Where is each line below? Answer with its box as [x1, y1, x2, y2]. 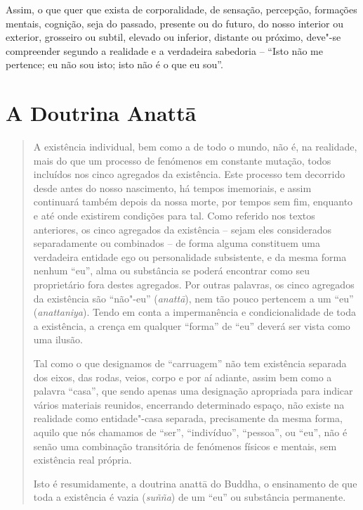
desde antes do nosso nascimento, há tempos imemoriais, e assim [33, 180, 312, 195]
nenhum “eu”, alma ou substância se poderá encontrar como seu [33, 263, 310, 278]
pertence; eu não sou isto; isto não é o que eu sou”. [6, 57, 223, 72]
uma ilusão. [33, 332, 83, 347]
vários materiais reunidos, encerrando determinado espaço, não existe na [33, 397, 345, 412]
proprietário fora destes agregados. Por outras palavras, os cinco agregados [33, 277, 355, 292]
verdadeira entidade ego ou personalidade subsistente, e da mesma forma [33, 249, 347, 264]
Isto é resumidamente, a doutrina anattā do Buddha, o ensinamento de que [33, 476, 357, 490]
